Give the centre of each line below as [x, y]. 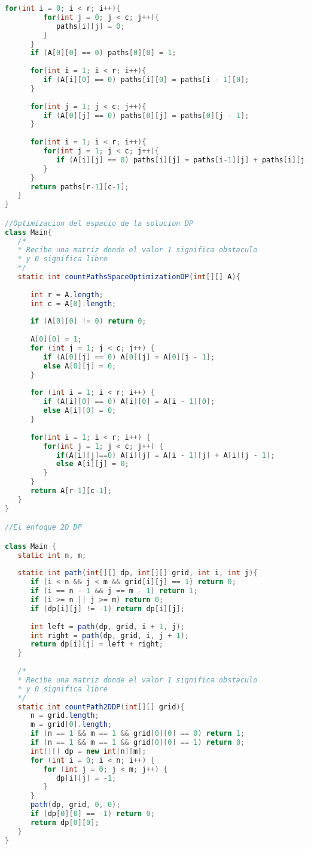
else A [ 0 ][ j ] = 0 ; [80, 366]
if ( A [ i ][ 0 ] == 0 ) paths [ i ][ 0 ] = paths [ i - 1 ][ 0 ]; [146, 80]
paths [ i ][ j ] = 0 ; [90, 26]
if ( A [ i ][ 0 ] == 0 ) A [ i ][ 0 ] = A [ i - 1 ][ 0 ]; [129, 402]
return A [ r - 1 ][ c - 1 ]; [71, 491]
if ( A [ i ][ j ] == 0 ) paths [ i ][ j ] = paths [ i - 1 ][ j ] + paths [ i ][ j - [182, 160]
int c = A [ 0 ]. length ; [73, 303]
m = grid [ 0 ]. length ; [71, 725]
